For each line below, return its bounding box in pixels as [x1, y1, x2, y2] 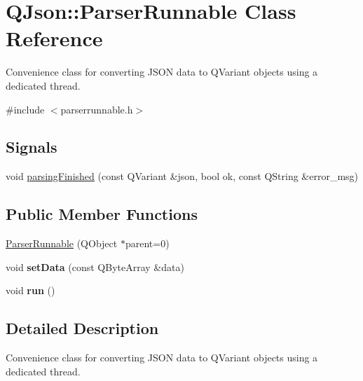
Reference [6, 24, 103, 53]
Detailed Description [6, 317, 159, 339]
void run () [6, 283, 55, 298]
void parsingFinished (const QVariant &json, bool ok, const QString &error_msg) [6, 169, 359, 183]
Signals [6, 136, 57, 158]
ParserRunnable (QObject [6, 236, 118, 251]
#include [6, 102, 45, 116]
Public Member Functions [6, 203, 198, 225]
